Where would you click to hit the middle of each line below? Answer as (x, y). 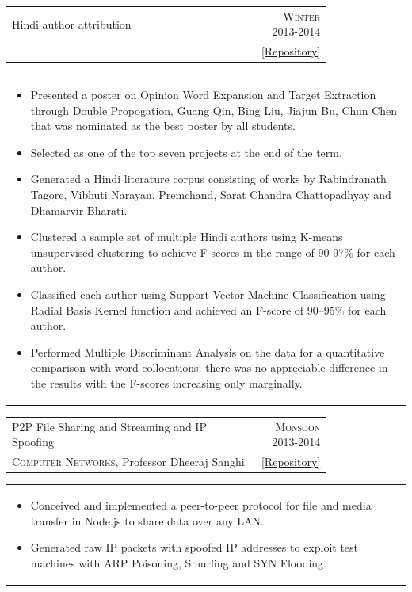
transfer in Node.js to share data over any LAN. (147, 520)
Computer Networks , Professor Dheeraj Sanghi (128, 462)
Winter (302, 15)
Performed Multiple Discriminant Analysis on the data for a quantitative (208, 351)
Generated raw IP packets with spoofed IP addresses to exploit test (195, 547)
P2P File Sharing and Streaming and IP (109, 426)
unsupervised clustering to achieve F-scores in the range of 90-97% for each (213, 252)
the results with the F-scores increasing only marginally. (166, 382)
